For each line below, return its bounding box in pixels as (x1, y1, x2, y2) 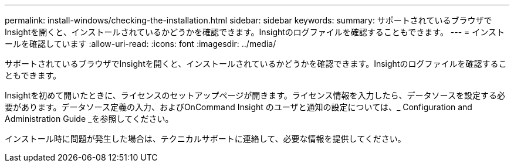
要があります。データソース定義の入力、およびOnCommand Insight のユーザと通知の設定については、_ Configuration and (5, 102, 472, 112)
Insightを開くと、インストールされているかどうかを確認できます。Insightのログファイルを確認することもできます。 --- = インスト (5, 27, 505, 37)
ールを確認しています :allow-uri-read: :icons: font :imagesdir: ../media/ (5, 39, 276, 49)
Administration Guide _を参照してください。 (5, 114, 174, 124)
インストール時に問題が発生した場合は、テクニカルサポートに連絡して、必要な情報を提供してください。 (5, 134, 406, 144)
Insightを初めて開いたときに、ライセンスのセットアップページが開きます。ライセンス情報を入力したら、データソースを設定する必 (5, 90, 505, 100)
